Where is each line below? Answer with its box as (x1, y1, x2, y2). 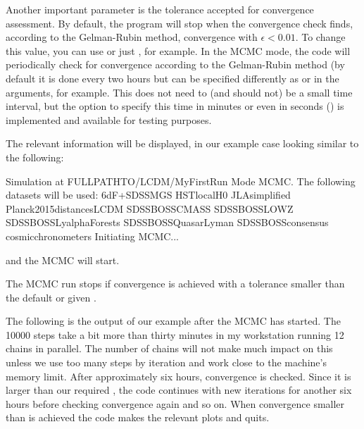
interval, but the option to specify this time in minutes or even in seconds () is (6, 99, 344, 113)
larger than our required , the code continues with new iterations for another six (6, 383, 352, 397)
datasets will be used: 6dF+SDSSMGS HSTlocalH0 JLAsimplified (6, 187, 291, 202)
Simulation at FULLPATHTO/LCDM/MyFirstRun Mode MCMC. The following (6, 173, 356, 188)
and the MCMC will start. (6, 252, 120, 267)
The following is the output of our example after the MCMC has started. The (6, 313, 341, 328)
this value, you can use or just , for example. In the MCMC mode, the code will (6, 43, 351, 58)
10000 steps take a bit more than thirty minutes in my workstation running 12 (6, 327, 344, 342)
